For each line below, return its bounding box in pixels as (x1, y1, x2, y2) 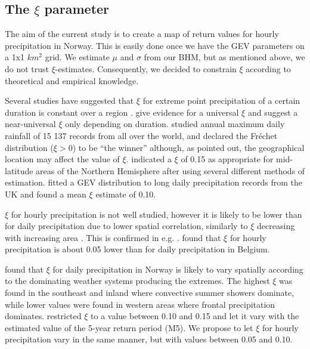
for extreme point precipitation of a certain (142, 94, 300, 107)
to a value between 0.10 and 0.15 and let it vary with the (91, 310, 299, 322)
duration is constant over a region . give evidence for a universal (5, 106, 239, 118)
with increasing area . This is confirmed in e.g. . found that (5, 231, 221, 243)
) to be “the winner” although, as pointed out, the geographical (72, 141, 305, 153)
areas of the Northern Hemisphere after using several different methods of (36, 164, 305, 177)
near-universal (5, 118, 56, 130)
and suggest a (247, 106, 298, 118)
